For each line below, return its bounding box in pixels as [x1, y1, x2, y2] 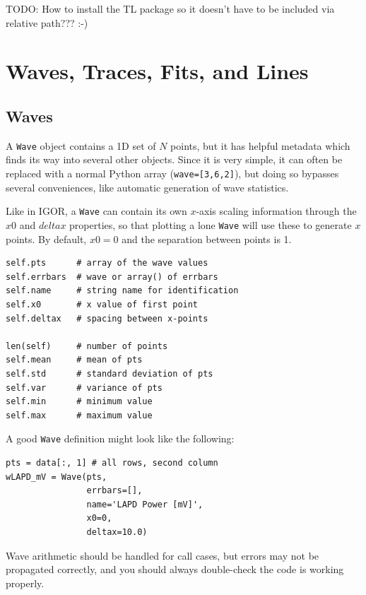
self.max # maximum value [6, 410, 153, 420]
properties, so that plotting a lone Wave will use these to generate [69, 217, 352, 232]
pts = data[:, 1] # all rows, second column [6, 457, 218, 468]
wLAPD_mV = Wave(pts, [6, 471, 107, 482]
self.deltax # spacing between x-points [6, 313, 208, 324]
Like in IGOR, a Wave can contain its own [6, 204, 187, 218]
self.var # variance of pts [6, 382, 163, 393]
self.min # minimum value [6, 396, 153, 407]
